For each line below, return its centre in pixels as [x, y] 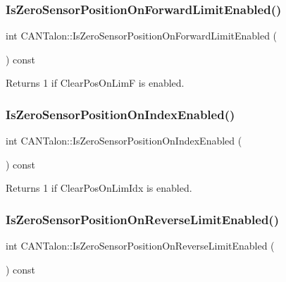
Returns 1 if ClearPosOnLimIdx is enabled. [99, 188]
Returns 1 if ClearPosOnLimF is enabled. [95, 83]
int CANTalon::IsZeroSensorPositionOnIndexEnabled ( [124, 141]
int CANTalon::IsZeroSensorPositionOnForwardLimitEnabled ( [142, 36]
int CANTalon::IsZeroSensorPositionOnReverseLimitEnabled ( [140, 246]
